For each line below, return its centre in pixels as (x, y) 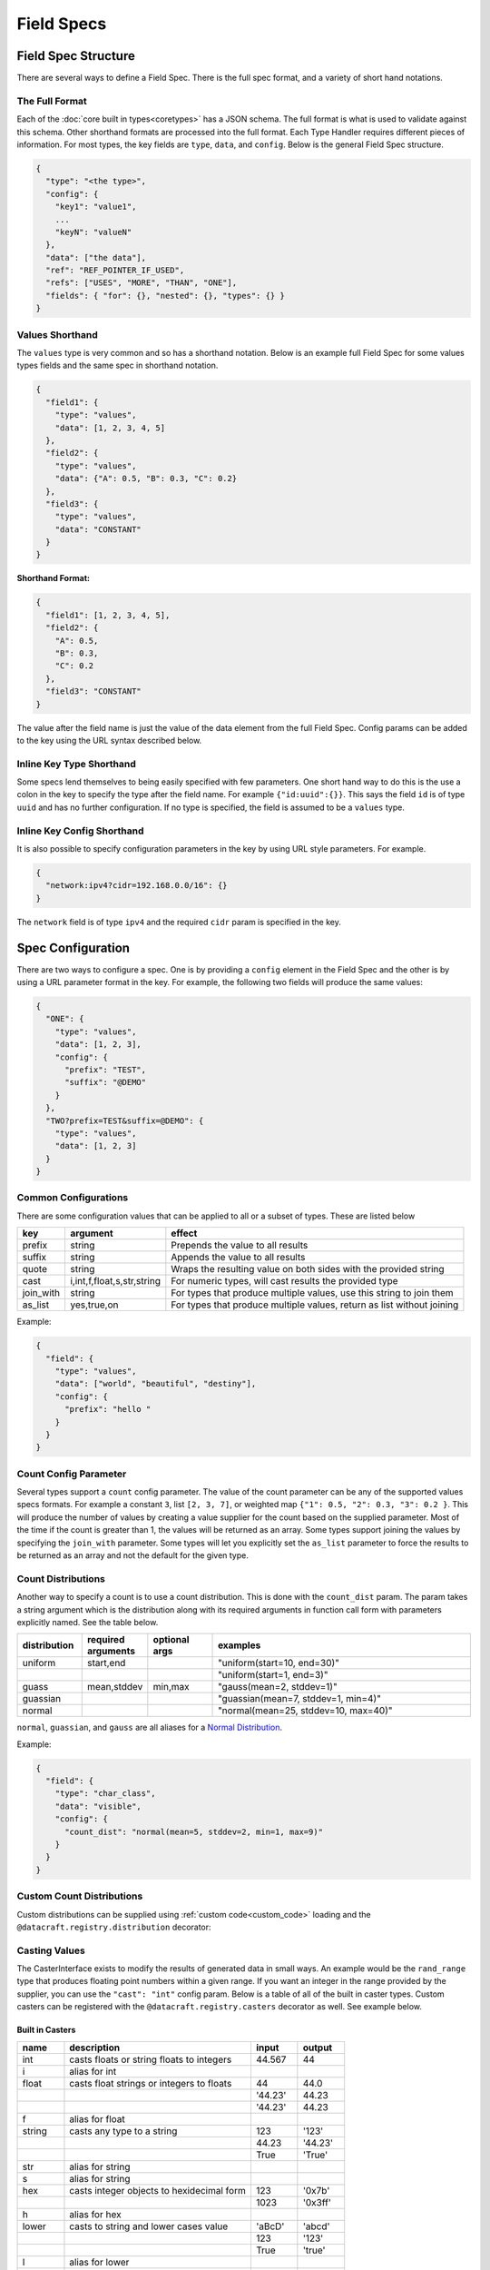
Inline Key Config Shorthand (80, 831)
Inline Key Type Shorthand (76, 764)
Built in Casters (46, 2030)
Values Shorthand (58, 334)
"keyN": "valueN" (93, 232)
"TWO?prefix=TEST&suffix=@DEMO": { (125, 1120)
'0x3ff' (317, 2202)
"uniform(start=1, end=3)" (273, 1675)
